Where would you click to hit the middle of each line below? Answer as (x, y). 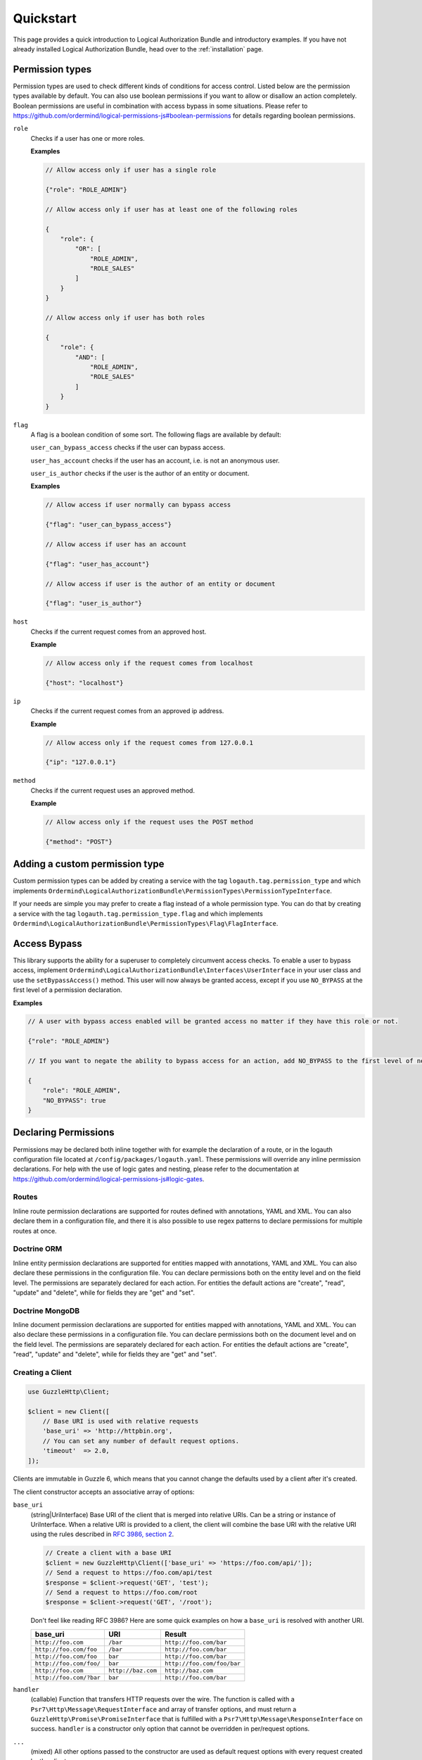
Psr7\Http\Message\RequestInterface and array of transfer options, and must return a (164, 1709)
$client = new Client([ (69, 1411)
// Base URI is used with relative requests (121, 1421)
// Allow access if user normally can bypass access (138, 505)
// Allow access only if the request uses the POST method (149, 822)
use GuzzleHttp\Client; (69, 1391)
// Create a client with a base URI (109, 1553)
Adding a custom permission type (89, 864)
